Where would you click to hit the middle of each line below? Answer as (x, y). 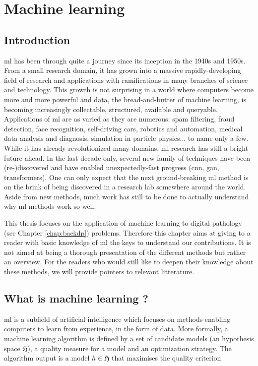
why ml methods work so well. (50, 206)
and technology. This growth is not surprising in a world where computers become (129, 90)
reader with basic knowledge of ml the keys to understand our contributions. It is (128, 242)
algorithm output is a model (47, 358)
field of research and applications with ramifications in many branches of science (126, 80)
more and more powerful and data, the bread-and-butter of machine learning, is (125, 99)
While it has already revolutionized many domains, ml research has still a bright (126, 148)
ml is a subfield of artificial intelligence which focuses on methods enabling (117, 319)
